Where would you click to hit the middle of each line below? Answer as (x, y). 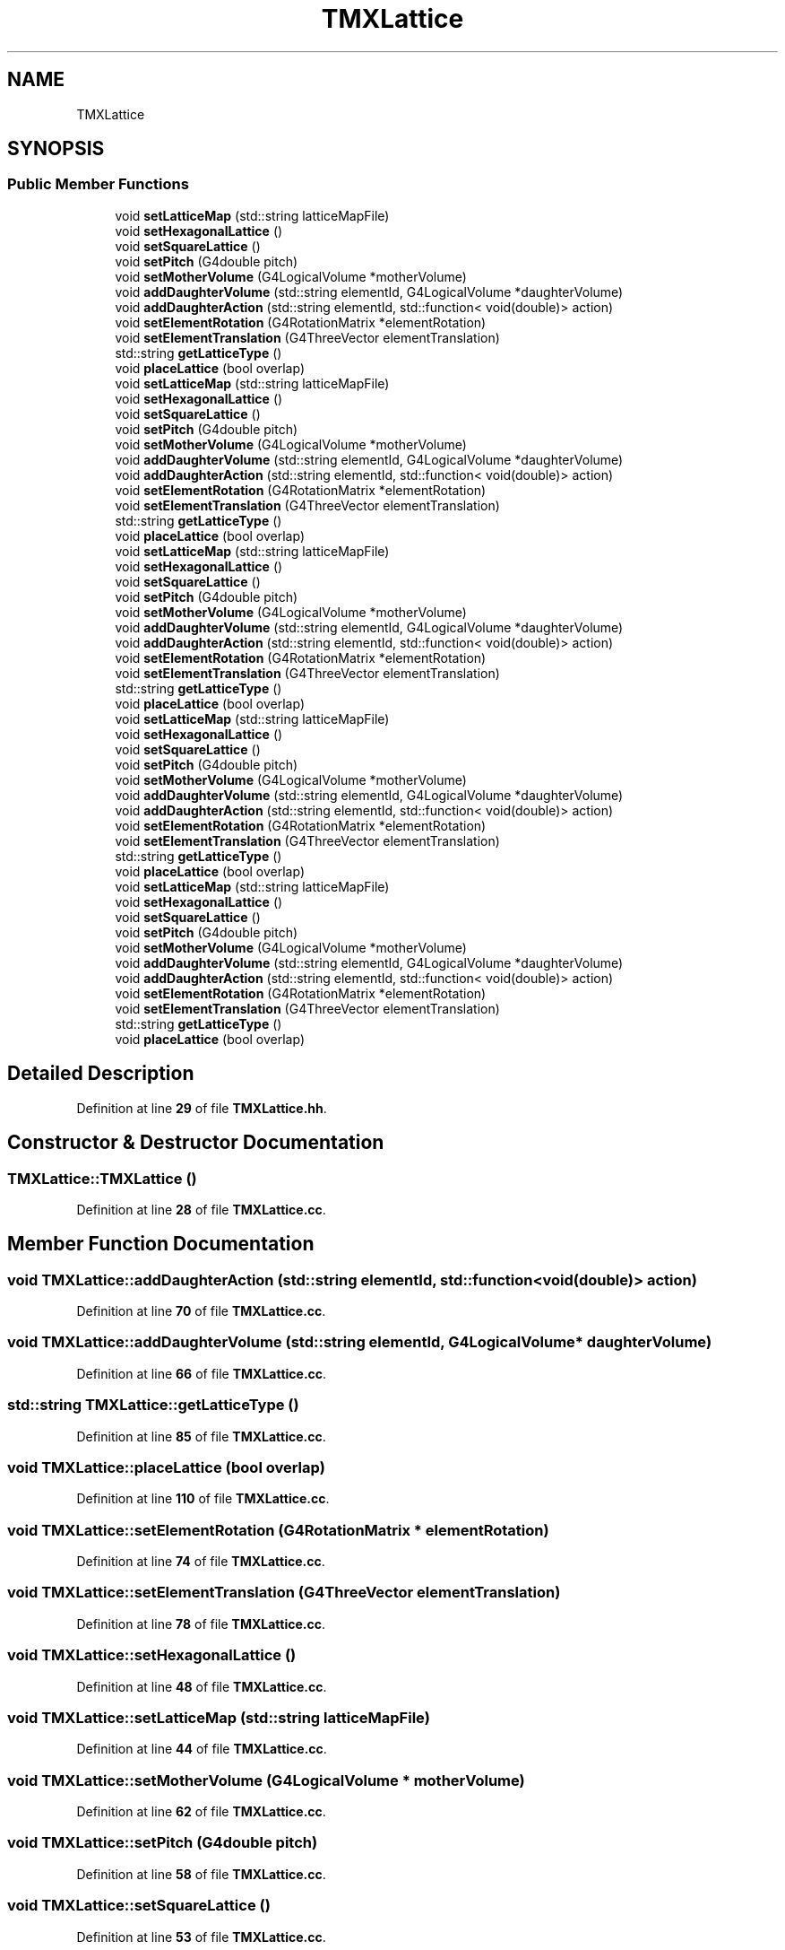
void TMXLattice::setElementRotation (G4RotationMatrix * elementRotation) (278, 1530)
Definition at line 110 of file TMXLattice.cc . (203, 1499)
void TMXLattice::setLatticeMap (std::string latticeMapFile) (219, 1717)
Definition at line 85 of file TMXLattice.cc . (201, 1436)
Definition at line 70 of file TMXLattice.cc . (201, 1311)
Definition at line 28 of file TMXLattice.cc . (201, 1209)
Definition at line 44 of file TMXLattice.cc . (202, 1749)
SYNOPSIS (56, 149)
